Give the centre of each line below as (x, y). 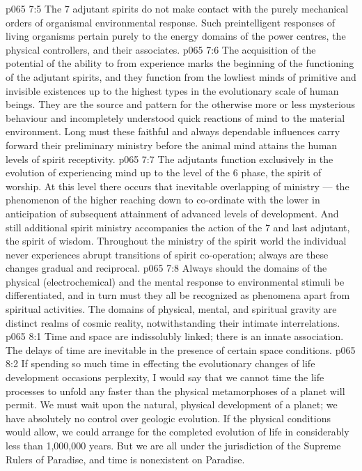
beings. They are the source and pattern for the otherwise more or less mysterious (181, 104)
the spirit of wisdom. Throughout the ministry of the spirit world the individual (176, 241)
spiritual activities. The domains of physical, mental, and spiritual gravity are (171, 309)
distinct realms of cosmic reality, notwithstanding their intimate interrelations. (173, 322)
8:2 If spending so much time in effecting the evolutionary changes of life (160, 363)
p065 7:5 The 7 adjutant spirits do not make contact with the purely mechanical (177, 8)
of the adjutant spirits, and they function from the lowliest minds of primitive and (181, 76)
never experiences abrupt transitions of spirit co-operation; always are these (167, 254)
